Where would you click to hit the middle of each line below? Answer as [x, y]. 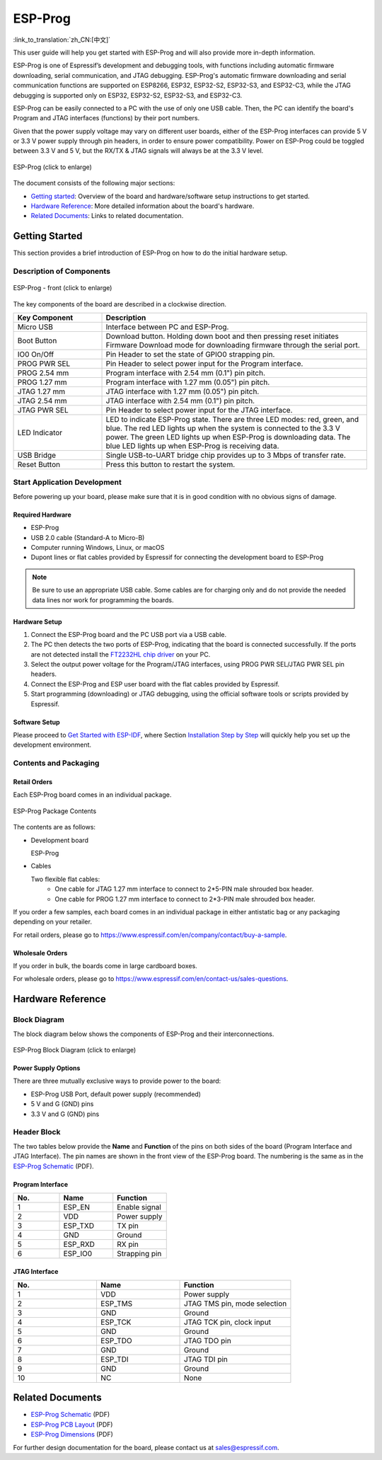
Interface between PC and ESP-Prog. [167, 327]
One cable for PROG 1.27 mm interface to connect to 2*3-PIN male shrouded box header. [185, 899]
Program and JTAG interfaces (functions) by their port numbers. [106, 118]
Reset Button [39, 465]
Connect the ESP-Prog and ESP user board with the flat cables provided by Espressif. [155, 684]
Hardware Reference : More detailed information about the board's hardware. [143, 206]
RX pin [128, 1244]
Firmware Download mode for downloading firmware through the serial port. [233, 345]
